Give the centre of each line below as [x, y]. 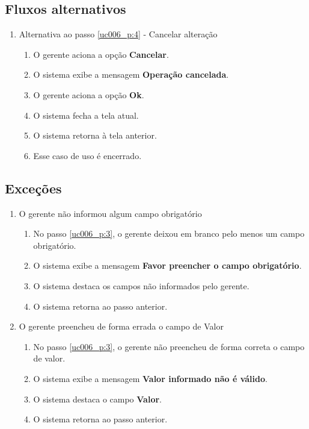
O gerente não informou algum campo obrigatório [110, 213]
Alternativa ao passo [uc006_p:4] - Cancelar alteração [118, 34]
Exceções [33, 188]
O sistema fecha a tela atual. [86, 115]
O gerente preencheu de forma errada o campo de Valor [121, 326]
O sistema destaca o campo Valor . [97, 399]
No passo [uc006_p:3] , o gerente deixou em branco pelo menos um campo [169, 233]
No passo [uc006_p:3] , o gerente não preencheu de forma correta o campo [169, 346]
